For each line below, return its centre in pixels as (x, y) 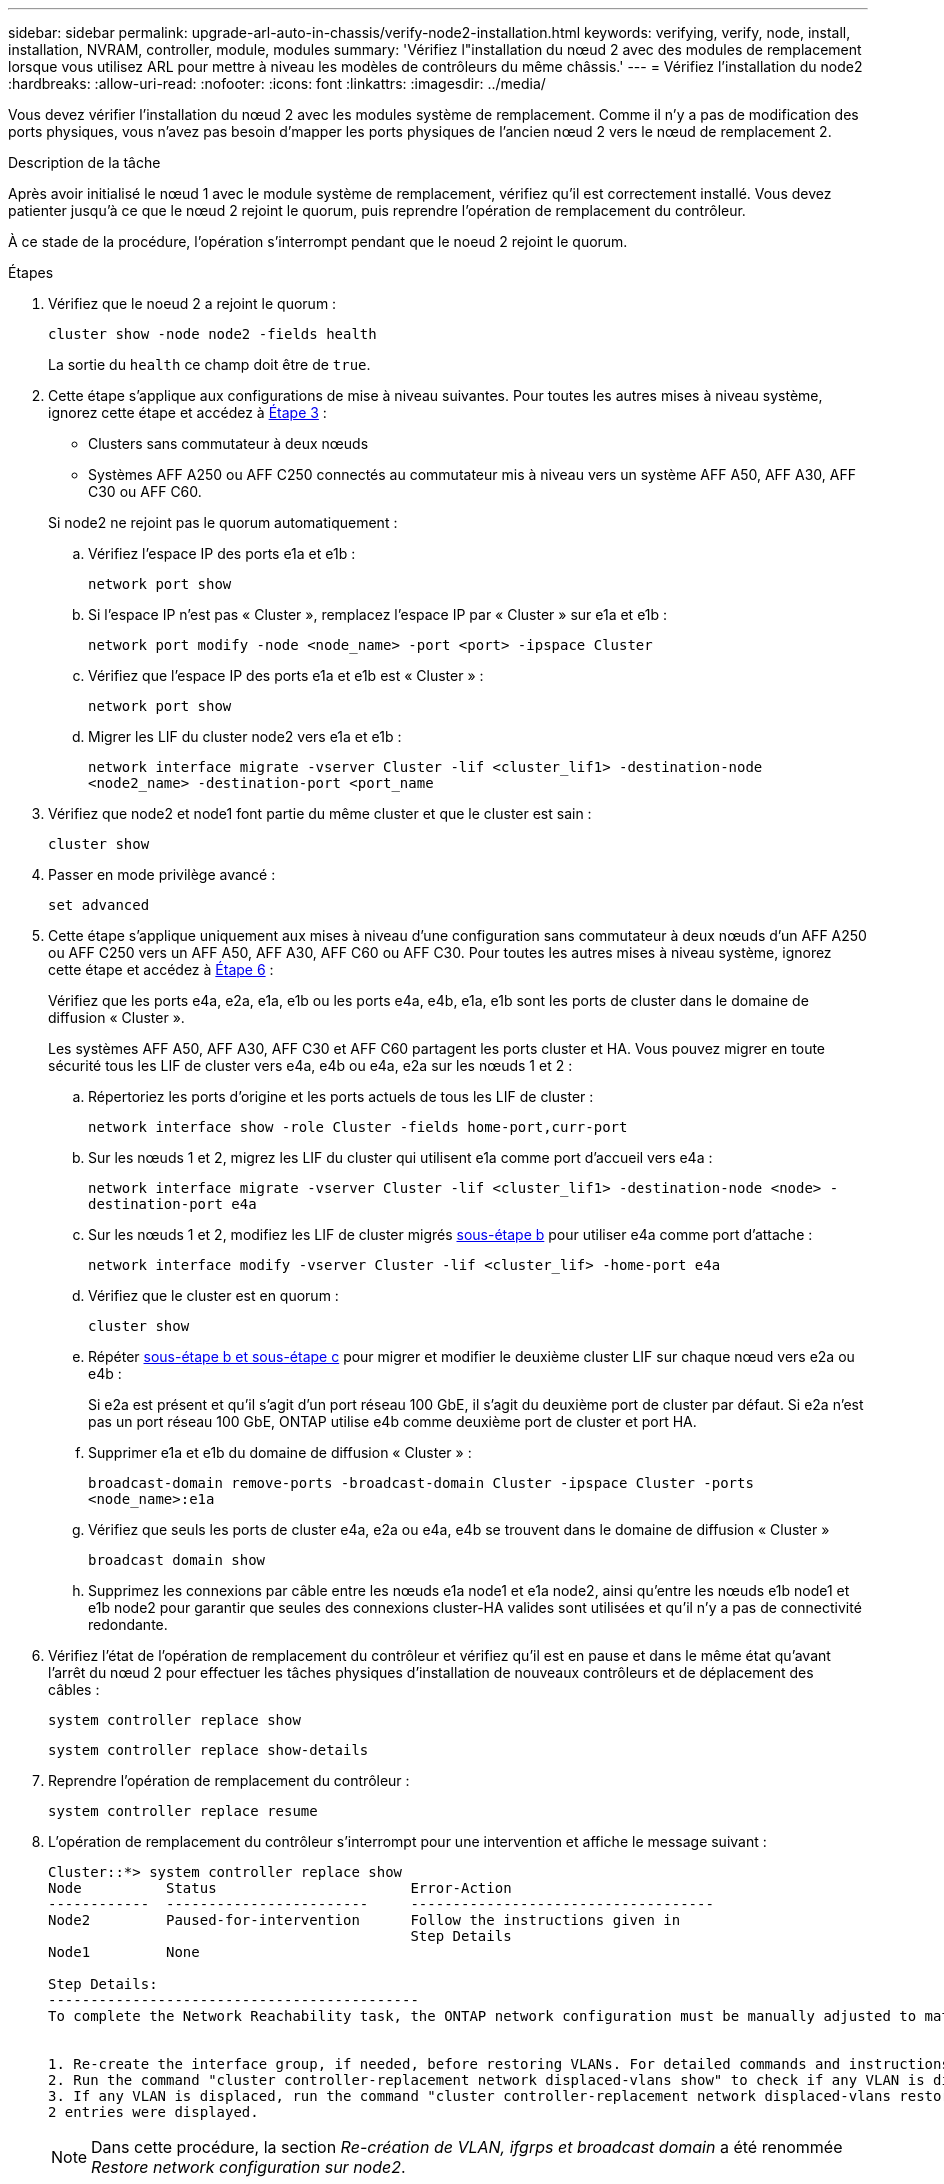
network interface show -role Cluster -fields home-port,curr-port (358, 1127)
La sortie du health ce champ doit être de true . (209, 364)
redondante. (128, 1624)
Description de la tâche (84, 162)
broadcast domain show (177, 1560)
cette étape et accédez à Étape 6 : (161, 969)
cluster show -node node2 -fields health (212, 334)
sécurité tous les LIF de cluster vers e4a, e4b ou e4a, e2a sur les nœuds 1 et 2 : (310, 1065)
